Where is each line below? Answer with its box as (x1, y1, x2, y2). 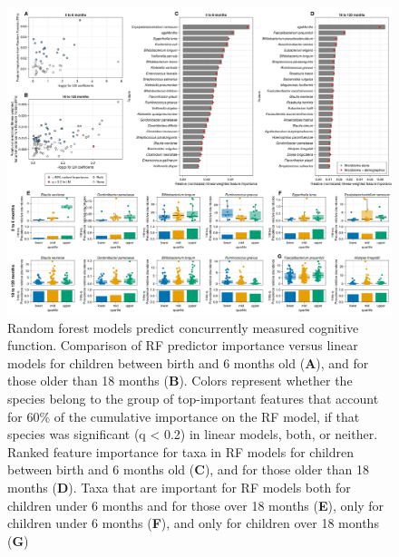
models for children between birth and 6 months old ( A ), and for (7, 353, 369, 372)
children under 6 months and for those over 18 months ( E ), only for (7, 495, 384, 514)
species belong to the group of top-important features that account (7, 389, 379, 408)
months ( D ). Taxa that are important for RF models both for (7, 478, 351, 497)
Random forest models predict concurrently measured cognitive (7, 318, 359, 337)
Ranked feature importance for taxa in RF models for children (7, 442, 354, 461)
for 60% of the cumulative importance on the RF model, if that (7, 406, 360, 425)
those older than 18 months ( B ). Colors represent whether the (7, 371, 353, 390)
